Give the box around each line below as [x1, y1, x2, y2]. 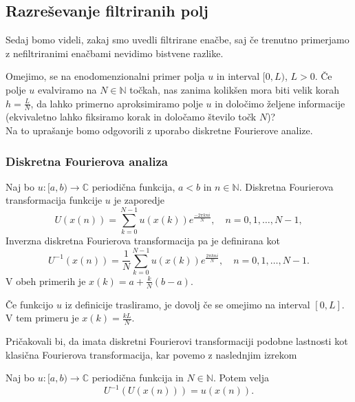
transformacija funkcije [6, 193, 103, 207]
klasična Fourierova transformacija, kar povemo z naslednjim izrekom [6, 347, 297, 361]
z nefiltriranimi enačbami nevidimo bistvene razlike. [6, 45, 224, 60]
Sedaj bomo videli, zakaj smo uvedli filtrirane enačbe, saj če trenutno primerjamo [6, 32, 349, 47]
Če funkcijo [6, 297, 54, 311]
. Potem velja [213, 370, 269, 385]
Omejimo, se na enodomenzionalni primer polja [6, 69, 205, 83]
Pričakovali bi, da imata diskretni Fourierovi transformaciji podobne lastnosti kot [6, 334, 348, 348]
